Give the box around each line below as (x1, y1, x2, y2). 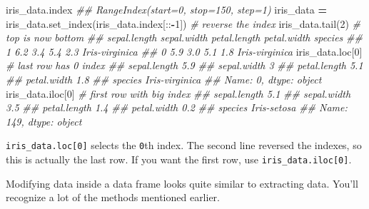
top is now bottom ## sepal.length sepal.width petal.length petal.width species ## (6, 30, 363, 45)
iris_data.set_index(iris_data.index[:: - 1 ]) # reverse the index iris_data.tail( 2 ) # (6, 16, 361, 31)
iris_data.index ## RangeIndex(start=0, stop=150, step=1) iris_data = (6, 2, 327, 16)
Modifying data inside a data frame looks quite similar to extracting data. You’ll (6, 175, 358, 190)
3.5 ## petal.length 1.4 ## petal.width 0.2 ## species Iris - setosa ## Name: (6, 100, 348, 115)
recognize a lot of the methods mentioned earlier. (6, 190, 221, 205)
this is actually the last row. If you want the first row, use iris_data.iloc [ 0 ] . (6, 152, 352, 166)
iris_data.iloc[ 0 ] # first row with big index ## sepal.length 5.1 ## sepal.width (6, 86, 351, 101)
